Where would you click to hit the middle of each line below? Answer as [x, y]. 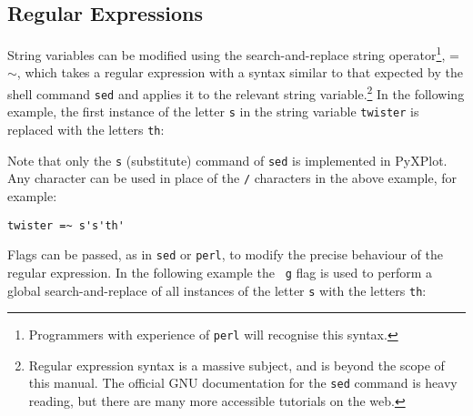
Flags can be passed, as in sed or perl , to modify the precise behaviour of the [225, 254]
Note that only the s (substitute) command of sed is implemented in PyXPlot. [227, 160]
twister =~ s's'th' [66, 225]
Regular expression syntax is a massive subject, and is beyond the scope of [236, 365]
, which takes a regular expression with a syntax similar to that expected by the [240, 72]
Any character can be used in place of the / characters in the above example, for [232, 178]
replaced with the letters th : [86, 130]
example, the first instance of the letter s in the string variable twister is [213, 112]
